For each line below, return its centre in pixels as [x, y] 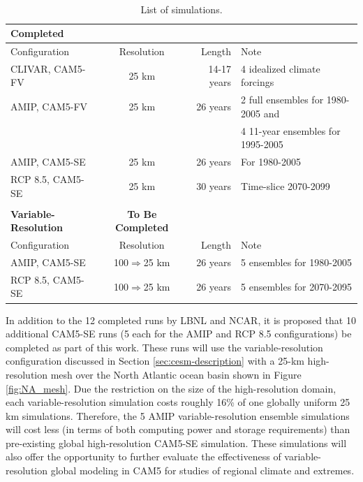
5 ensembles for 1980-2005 [296, 262]
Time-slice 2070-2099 [286, 185]
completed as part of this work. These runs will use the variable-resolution [164, 347]
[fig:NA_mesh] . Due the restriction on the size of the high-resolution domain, [171, 388]
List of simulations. [181, 9]
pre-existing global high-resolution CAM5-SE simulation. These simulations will [176, 443]
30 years [214, 185]
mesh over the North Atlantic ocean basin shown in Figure [176, 374]
